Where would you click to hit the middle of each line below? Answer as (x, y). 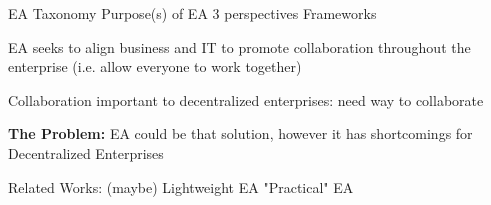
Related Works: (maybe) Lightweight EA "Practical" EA (181, 186)
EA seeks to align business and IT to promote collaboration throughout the (239, 46)
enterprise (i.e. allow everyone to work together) (155, 66)
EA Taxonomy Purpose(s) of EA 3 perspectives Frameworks (192, 13)
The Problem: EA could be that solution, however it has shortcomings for (240, 133)
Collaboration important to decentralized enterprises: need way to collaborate (246, 99)
